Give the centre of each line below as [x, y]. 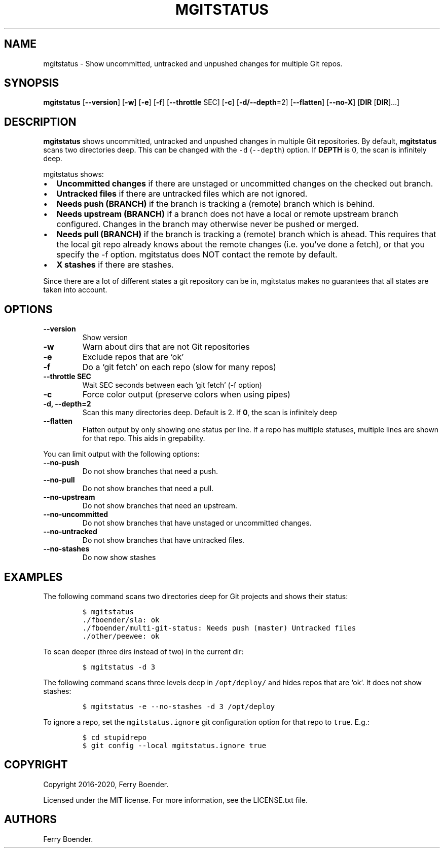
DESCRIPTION [40, 122]
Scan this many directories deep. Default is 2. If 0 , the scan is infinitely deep [210, 413]
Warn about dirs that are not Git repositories [166, 347]
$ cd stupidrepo [115, 737]
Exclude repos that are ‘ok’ [133, 357]
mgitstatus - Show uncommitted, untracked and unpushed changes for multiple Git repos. [193, 63]
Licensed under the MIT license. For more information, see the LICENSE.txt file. [175, 800]
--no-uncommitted [76, 514]
